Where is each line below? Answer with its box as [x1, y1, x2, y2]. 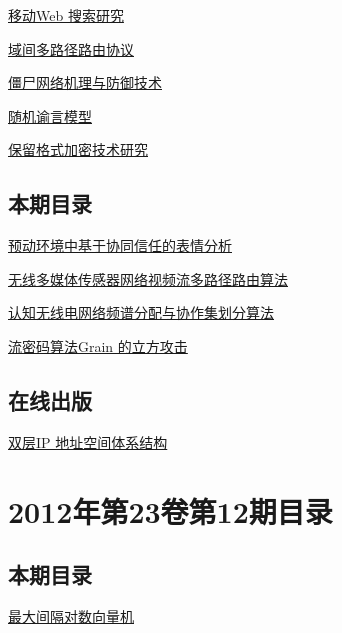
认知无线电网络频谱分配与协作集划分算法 [8, 302, 274, 323]
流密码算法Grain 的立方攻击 [8, 335, 188, 356]
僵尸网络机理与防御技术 [8, 72, 162, 93]
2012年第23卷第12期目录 [8, 490, 333, 531]
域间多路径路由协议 [8, 38, 134, 59]
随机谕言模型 [8, 105, 92, 126]
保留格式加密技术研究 [8, 139, 148, 160]
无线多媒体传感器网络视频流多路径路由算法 [8, 268, 288, 289]
